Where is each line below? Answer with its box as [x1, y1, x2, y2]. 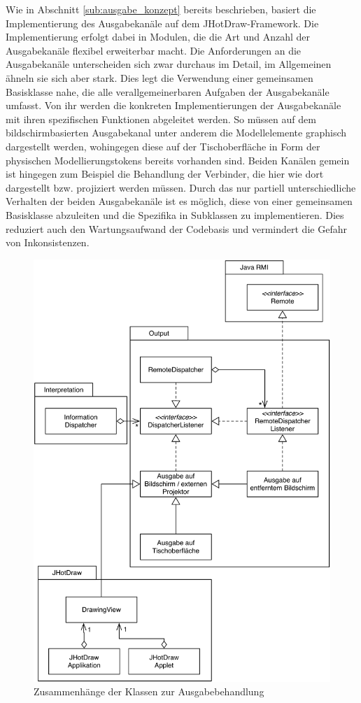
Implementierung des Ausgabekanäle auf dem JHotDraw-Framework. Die [6, 15, 319, 30]
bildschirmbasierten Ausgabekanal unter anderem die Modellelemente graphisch [6, 125, 347, 140]
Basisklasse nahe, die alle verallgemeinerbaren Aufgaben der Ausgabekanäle [6, 84, 330, 99]
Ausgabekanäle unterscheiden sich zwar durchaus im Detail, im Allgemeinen [6, 57, 332, 71]
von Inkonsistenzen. [6, 235, 90, 250]
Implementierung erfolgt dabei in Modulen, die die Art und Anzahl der [6, 29, 310, 44]
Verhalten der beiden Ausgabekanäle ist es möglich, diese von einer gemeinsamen [6, 194, 353, 208]
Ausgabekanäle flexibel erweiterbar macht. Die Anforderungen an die [6, 43, 302, 57]
